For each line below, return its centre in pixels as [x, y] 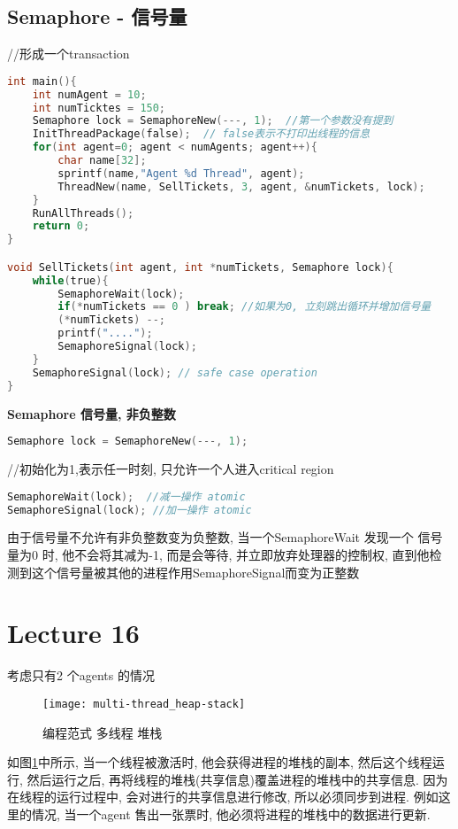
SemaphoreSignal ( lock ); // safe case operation [175, 372]
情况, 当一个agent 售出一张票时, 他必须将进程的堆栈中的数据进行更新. [231, 814]
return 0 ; [61, 226]
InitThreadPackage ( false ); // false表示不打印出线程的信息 [201, 134]
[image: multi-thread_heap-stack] [144, 704]
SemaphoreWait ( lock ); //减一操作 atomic [126, 496]
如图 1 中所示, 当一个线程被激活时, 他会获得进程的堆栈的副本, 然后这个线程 [220, 762]
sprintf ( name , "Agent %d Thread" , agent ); [181, 173]
